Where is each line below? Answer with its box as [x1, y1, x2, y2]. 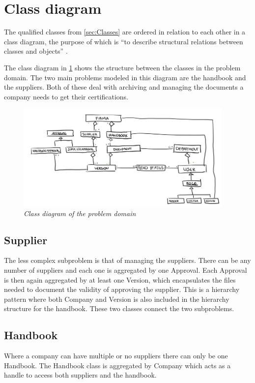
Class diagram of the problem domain [24, 208, 136, 218]
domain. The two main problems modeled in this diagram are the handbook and [4, 72, 246, 82]
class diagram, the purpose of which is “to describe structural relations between [4, 36, 243, 46]
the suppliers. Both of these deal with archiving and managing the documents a [4, 82, 244, 92]
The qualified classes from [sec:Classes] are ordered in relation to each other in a [4, 27, 246, 37]
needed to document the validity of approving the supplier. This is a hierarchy [4, 284, 240, 294]
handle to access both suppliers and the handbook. [4, 370, 157, 380]
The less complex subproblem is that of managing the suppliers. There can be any [4, 255, 251, 265]
